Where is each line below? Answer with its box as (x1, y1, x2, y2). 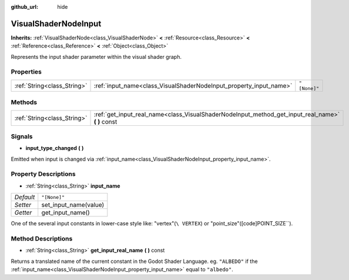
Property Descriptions (11, 170, 76, 178)
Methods (11, 98, 38, 106)
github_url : (11, 4, 38, 10)
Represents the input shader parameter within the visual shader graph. (11, 53, 182, 60)
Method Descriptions (11, 235, 73, 243)
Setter (14, 201, 32, 209)
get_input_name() (41, 209, 90, 217)
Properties (11, 68, 42, 76)
